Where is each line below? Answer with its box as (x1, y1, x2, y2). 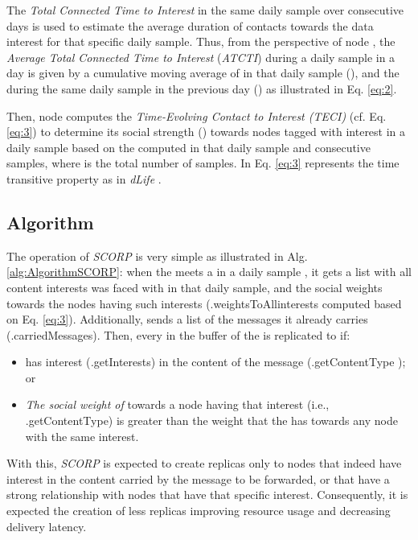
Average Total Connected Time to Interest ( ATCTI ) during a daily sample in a (6, 48, 395, 65)
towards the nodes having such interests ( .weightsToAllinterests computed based (6, 295, 402, 311)
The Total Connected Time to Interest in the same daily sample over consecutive (6, 2, 404, 18)
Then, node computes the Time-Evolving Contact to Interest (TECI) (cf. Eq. (6, 107, 387, 124)
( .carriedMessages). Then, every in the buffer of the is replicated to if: (6, 326, 350, 343)
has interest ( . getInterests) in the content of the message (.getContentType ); (25, 353, 406, 370)
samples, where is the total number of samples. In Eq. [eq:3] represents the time (6, 155, 400, 171)
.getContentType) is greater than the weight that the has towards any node (25, 412, 398, 429)
